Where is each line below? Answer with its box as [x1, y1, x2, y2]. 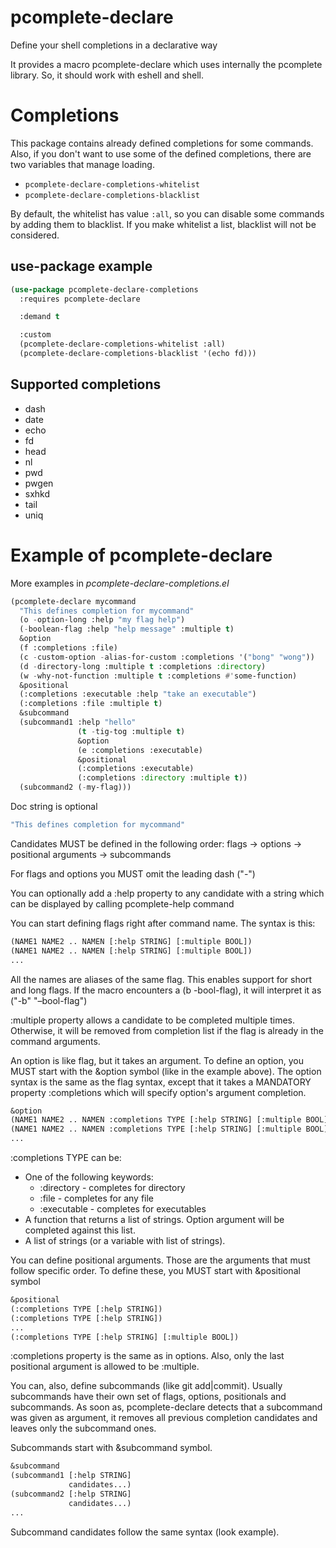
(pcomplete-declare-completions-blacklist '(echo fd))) [19, 349, 257, 359]
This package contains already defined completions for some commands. [10, 137, 314, 149]
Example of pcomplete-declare [10, 544, 273, 566]
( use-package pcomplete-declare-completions [10, 284, 199, 295]
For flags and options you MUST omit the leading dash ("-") [10, 867, 256, 880]
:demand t [19, 312, 60, 322]
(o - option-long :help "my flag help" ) [19, 615, 186, 625]
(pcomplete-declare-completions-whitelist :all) [19, 339, 226, 350]
